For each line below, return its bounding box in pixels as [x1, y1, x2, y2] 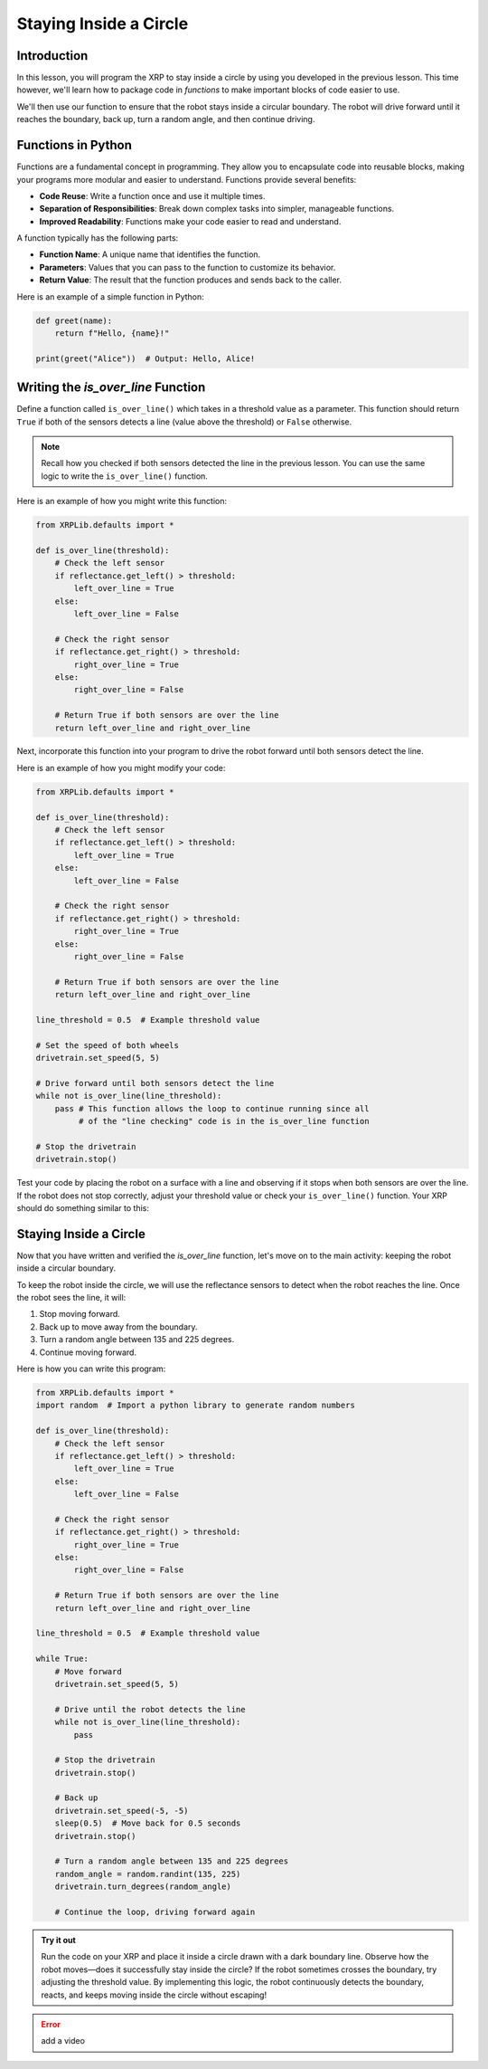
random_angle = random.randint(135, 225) [54, 1869, 241, 1879]
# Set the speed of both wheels [35, 1040, 180, 1050]
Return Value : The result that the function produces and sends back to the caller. [39, 274, 343, 285]
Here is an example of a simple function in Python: [16, 291, 205, 302]
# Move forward [54, 1666, 122, 1676]
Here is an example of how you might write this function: [16, 496, 228, 507]
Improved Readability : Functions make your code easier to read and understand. [39, 215, 342, 226]
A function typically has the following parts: [16, 233, 179, 243]
